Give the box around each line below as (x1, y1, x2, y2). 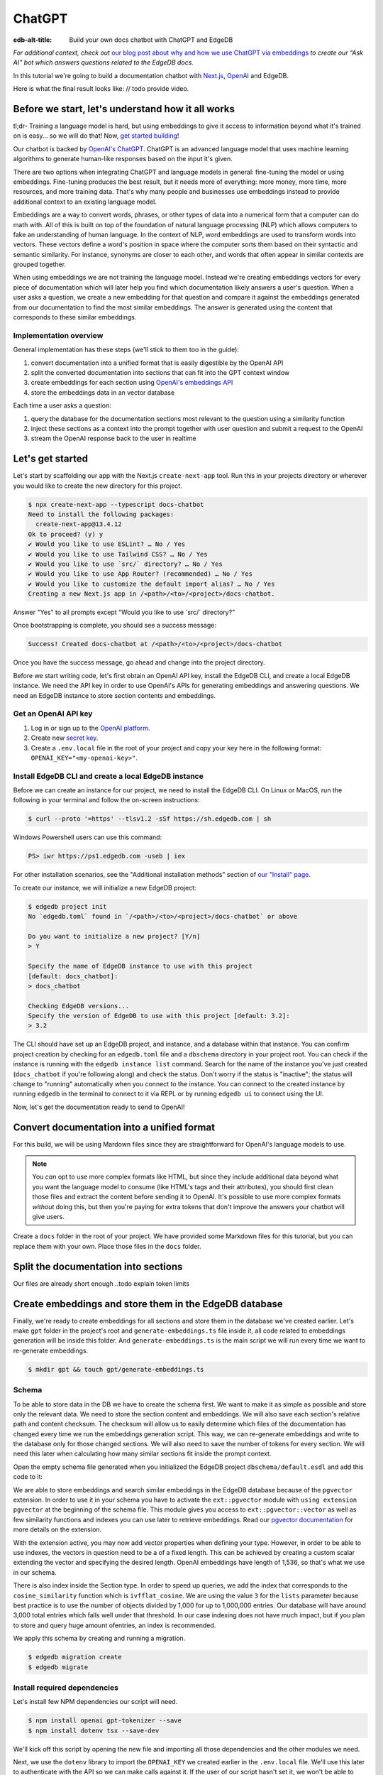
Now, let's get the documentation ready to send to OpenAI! (13, 1103, 185, 1111)
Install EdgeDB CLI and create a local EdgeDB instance (13, 771, 204, 781)
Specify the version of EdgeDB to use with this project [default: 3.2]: (28, 1012, 290, 1020)
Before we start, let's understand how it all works (13, 103, 235, 115)
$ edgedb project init (28, 902, 107, 910)
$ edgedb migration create (28, 1653, 122, 1661)
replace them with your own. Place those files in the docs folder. (13, 1242, 201, 1250)
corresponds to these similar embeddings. (13, 313, 137, 322)
